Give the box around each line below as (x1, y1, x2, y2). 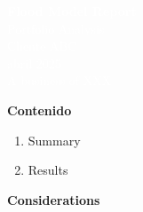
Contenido (7, 100, 72, 119)
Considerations (7, 190, 100, 208)
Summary (28, 130, 81, 149)
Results (28, 161, 68, 179)
